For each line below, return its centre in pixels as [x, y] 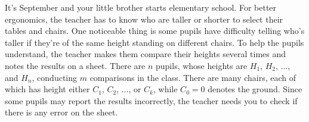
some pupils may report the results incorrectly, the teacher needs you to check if [151, 100]
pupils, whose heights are [202, 65]
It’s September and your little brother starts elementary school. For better [141, 7]
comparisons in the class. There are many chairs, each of [193, 77]
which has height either [47, 89]
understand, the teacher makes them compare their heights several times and [146, 54]
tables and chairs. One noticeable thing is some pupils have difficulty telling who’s [155, 31]
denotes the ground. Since [255, 89]
